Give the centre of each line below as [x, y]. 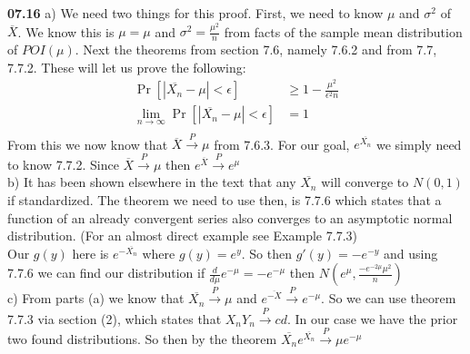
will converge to [365, 182]
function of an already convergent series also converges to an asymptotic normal [230, 217]
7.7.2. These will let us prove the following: [127, 67]
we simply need [419, 144]
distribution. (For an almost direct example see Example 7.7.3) [182, 236]
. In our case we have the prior [372, 318]
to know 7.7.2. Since [63, 164]
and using [411, 253]
